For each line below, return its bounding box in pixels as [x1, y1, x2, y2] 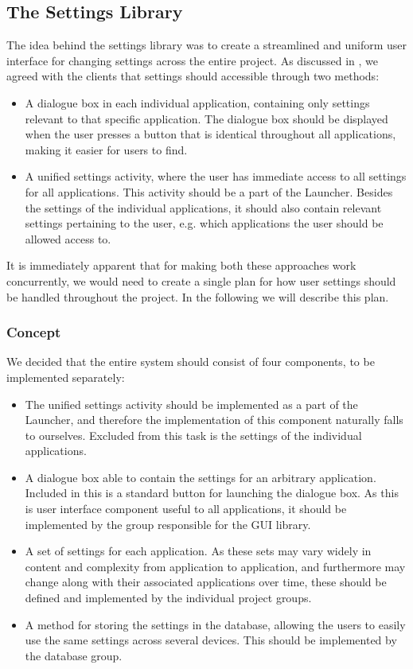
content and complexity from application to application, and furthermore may [25, 558, 406, 574]
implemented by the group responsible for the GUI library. [25, 515, 311, 532]
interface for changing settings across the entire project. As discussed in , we [6, 52, 379, 68]
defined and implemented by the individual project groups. [25, 589, 312, 606]
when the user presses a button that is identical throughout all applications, [25, 126, 396, 142]
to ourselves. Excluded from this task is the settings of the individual [25, 426, 362, 443]
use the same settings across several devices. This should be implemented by [25, 632, 397, 648]
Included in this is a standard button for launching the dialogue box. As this [25, 484, 399, 501]
